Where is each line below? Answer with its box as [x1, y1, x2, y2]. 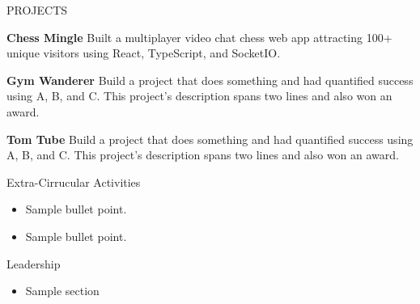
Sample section [25, 282, 100, 299]
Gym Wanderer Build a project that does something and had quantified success [6, 71, 414, 88]
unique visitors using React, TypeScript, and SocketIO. [6, 44, 281, 61]
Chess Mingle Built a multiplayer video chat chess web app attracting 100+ [6, 28, 392, 45]
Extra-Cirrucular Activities [6, 173, 141, 190]
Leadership [6, 255, 61, 272]
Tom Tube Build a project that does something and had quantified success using [6, 130, 414, 147]
